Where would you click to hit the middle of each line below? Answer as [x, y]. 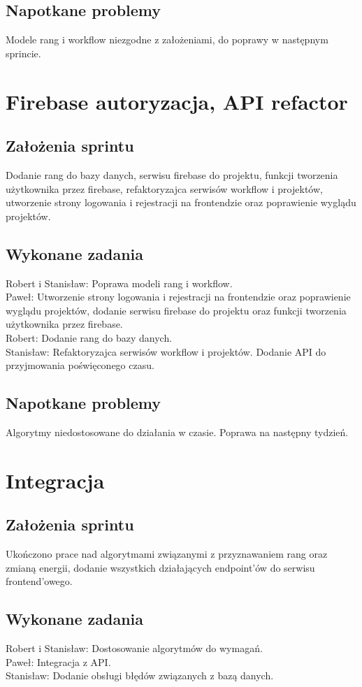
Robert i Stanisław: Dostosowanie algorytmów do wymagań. [134, 648]
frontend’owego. [39, 581]
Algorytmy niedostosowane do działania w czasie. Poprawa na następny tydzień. [177, 432]
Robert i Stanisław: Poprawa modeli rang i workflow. [119, 283]
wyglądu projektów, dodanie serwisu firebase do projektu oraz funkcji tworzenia [176, 310]
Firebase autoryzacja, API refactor [177, 101]
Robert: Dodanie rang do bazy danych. [89, 337]
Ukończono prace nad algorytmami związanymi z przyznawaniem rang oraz [167, 554]
